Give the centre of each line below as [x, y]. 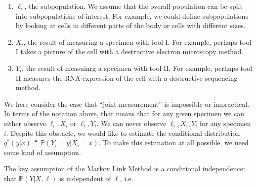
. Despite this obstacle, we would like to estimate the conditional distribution [123, 133]
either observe [25, 123]
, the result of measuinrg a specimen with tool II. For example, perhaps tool [137, 68]
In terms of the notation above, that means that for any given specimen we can [124, 113]
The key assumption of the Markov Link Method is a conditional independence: [125, 169]
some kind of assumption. [43, 152]
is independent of [85, 178]
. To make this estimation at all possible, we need [173, 142]
